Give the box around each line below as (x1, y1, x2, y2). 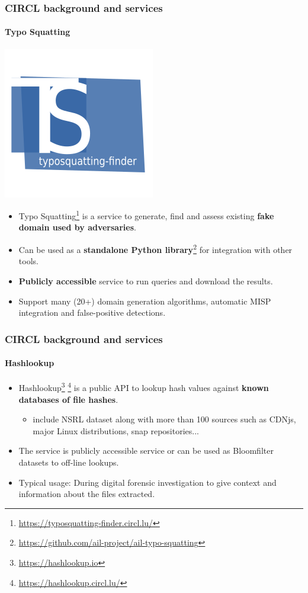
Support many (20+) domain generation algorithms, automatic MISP (18, 294, 271, 307)
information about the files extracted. (18, 488, 155, 500)
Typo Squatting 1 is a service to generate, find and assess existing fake (18, 208, 274, 222)
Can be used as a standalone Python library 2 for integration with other (18, 242, 293, 255)
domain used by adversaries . (18, 221, 136, 233)
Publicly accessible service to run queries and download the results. (18, 274, 273, 287)
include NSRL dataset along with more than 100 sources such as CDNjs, (33, 413, 296, 425)
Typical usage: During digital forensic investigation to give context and (18, 476, 277, 488)
